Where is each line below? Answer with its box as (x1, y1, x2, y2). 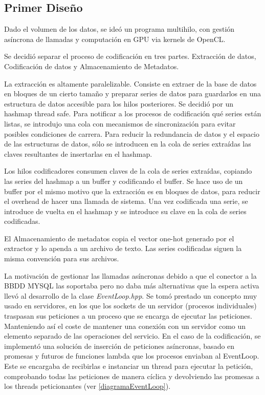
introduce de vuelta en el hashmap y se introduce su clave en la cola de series (4, 205, 247, 216)
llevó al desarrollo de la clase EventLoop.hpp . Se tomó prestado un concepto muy (4, 290, 257, 301)
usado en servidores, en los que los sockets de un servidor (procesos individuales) (4, 300, 257, 311)
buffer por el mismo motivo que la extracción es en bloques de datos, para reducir (4, 185, 260, 196)
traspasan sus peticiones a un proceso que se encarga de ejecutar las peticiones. (4, 310, 252, 321)
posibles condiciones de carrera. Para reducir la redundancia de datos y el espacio (4, 128, 260, 139)
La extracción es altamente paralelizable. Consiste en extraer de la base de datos (4, 78, 257, 89)
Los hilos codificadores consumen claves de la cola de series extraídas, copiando (4, 165, 252, 176)
